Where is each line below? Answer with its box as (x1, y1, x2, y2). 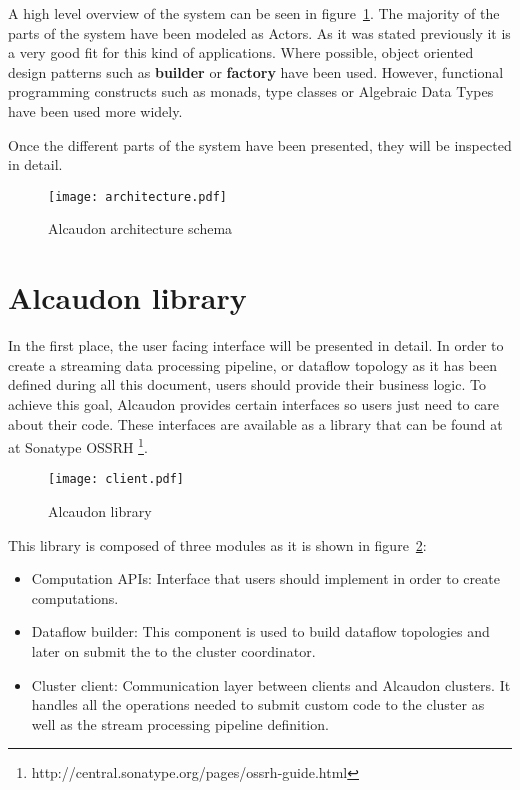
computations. (31, 587, 119, 608)
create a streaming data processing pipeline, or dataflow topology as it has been (8, 354, 497, 375)
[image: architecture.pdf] (48, 189, 227, 204)
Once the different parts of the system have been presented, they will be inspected (8, 134, 512, 155)
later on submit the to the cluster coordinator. (31, 640, 316, 661)
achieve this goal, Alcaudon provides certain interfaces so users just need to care (8, 393, 500, 414)
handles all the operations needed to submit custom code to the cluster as (31, 694, 485, 715)
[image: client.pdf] (48, 472, 185, 487)
